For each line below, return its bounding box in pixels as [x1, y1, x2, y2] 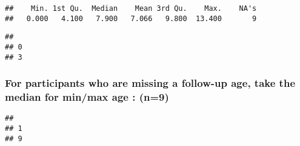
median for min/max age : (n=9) [5, 89, 169, 104]
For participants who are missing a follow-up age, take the [5, 75, 295, 90]
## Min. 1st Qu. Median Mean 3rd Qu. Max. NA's [5, 4, 257, 13]
